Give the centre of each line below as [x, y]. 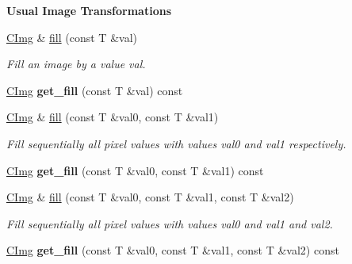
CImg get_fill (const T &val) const [95, 90]
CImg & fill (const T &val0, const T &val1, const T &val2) [150, 197]
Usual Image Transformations [89, 10]
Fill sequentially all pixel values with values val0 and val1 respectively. [176, 143]
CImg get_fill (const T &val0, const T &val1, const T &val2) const [173, 250]
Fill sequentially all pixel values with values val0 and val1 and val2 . [170, 223]
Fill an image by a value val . [76, 64]
